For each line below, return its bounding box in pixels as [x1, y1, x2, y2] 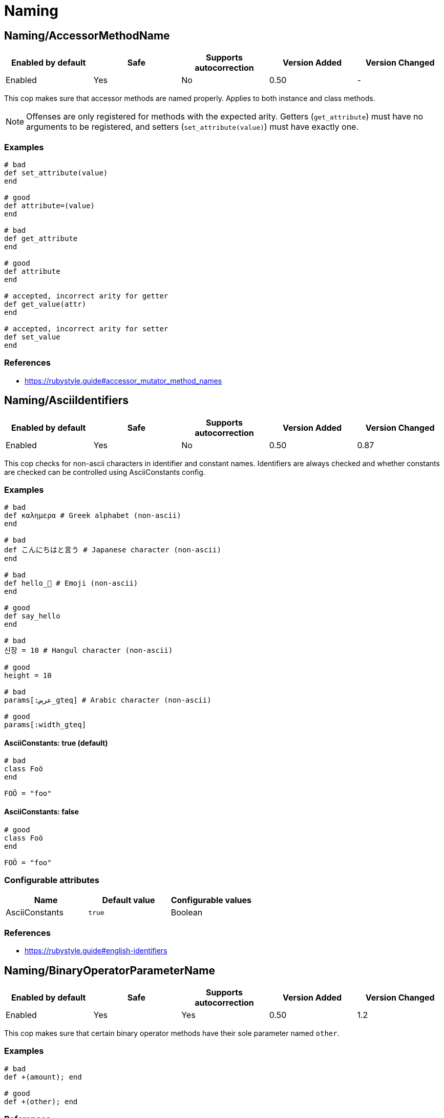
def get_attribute [4, 234, 78, 243]
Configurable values [171, 895, 252, 906]
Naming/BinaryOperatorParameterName [4, 964, 215, 977]
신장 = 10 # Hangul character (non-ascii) [4, 646, 173, 655]
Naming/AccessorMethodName [4, 29, 170, 42]
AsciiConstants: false [4, 807, 79, 816]
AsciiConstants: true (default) [4, 738, 108, 747]
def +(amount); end [4, 1072, 82, 1081]
